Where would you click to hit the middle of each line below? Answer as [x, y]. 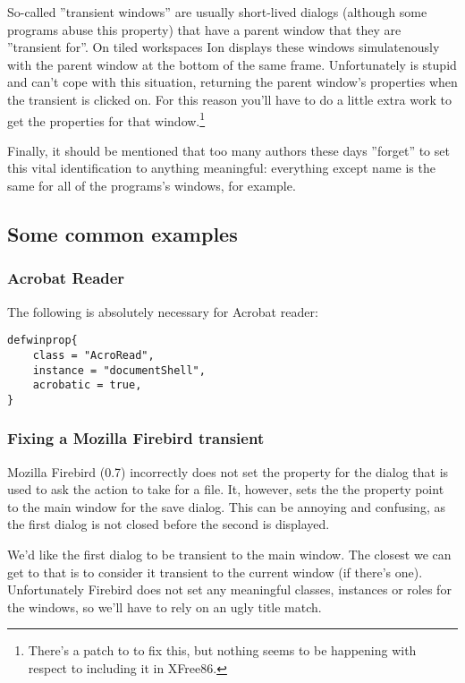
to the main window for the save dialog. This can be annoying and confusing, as [226, 506]
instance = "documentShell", [119, 370]
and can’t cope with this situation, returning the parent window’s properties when [232, 82]
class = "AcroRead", [93, 355]
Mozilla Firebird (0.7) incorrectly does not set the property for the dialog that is [228, 471]
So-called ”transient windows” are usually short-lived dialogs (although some [217, 12]
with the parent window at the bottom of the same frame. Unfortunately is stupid [232, 64]
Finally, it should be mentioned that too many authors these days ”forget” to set [228, 150]
